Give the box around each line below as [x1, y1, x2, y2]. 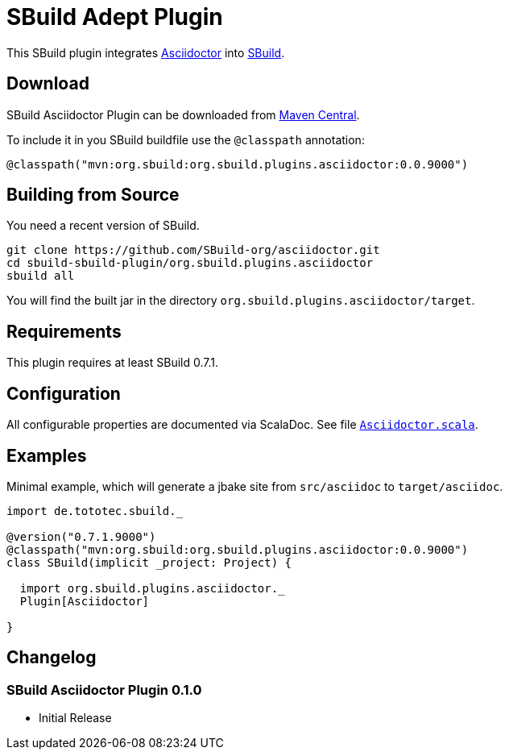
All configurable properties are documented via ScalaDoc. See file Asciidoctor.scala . [6, 417, 478, 432]
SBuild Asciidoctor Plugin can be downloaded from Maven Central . [6, 107, 360, 122]
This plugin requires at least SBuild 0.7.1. [6, 355, 219, 370]
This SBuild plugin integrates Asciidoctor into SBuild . [6, 45, 285, 60]
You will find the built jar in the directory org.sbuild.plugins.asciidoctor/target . [6, 293, 475, 308]
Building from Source [6, 185, 180, 206]
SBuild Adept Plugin [6, 3, 223, 31]
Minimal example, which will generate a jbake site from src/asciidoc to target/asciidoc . [6, 479, 503, 493]
